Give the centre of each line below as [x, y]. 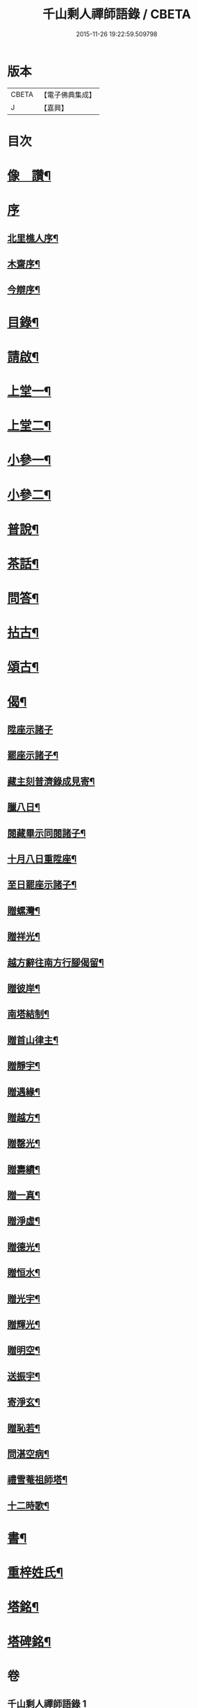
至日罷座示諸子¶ [42, 885]
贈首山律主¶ [33, 1040]
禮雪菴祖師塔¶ [38, 1480]
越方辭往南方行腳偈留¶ [56, 962]
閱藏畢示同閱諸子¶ [47, 833]
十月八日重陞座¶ [42, 859]
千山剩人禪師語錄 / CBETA [117, 14]
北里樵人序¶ [33, 238]
